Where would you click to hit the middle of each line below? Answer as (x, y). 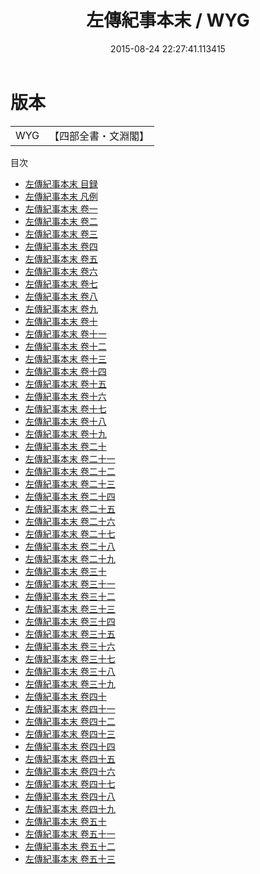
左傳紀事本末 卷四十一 (70, 708)
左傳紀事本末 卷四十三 (70, 733)
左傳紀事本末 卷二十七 (70, 533)
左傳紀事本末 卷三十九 (70, 683)
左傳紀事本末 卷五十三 (70, 858)
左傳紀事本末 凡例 (61, 196)
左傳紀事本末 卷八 (61, 296)
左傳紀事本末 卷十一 (65, 333)
